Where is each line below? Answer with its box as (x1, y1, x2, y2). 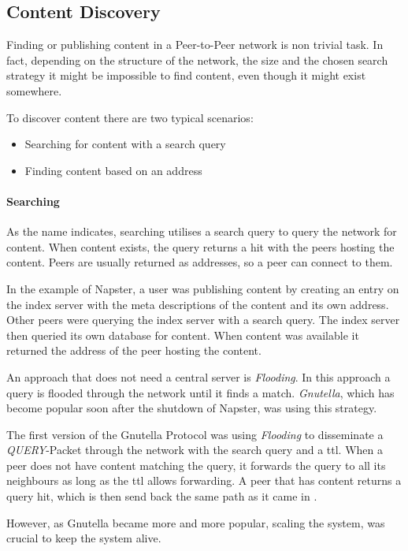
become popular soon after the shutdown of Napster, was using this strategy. (6, 400, 377, 416)
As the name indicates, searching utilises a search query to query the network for (6, 223, 397, 240)
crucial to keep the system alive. (6, 530, 161, 546)
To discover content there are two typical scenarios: (6, 109, 254, 125)
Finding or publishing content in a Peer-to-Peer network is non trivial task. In (6, 36, 384, 53)
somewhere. (6, 82, 62, 99)
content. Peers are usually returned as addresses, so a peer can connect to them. (6, 254, 393, 270)
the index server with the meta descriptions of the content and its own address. (6, 296, 389, 312)
